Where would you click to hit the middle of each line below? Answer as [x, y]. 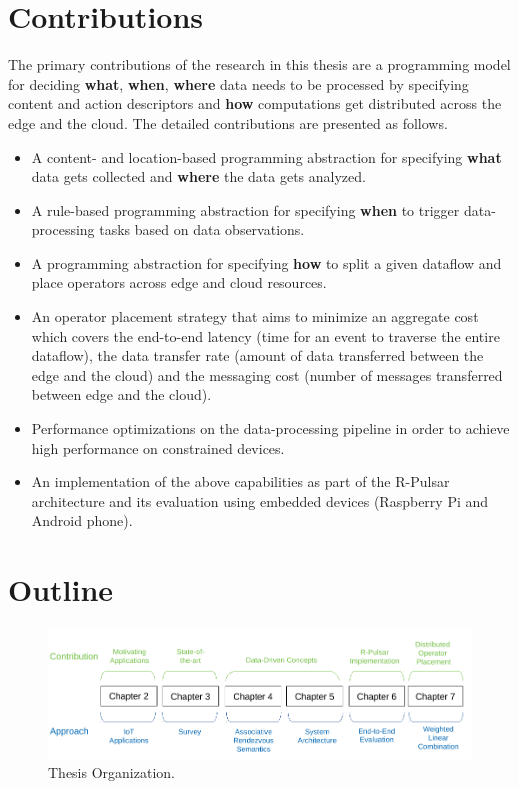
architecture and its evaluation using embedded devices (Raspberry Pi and [260, 500]
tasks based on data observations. [202, 229]
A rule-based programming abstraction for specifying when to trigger [245, 209]
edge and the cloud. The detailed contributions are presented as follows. [228, 122]
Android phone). [82, 520]
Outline [61, 589]
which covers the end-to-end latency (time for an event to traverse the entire [265, 335]
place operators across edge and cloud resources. [179, 282]
